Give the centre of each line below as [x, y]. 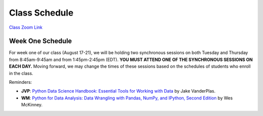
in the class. [21, 73]
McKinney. [32, 105]
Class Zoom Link [26, 27]
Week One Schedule [40, 41]
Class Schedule [41, 13]
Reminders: [20, 82]
